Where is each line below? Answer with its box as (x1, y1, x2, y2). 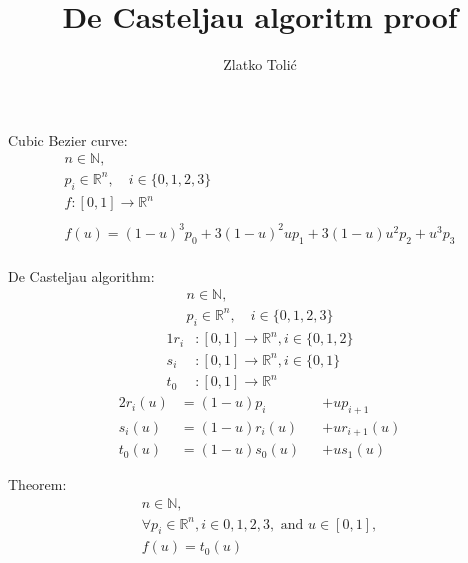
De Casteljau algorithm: (8, 265, 155, 286)
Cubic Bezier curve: (8, 129, 128, 150)
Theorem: (8, 474, 67, 495)
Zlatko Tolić (223, 54, 297, 75)
